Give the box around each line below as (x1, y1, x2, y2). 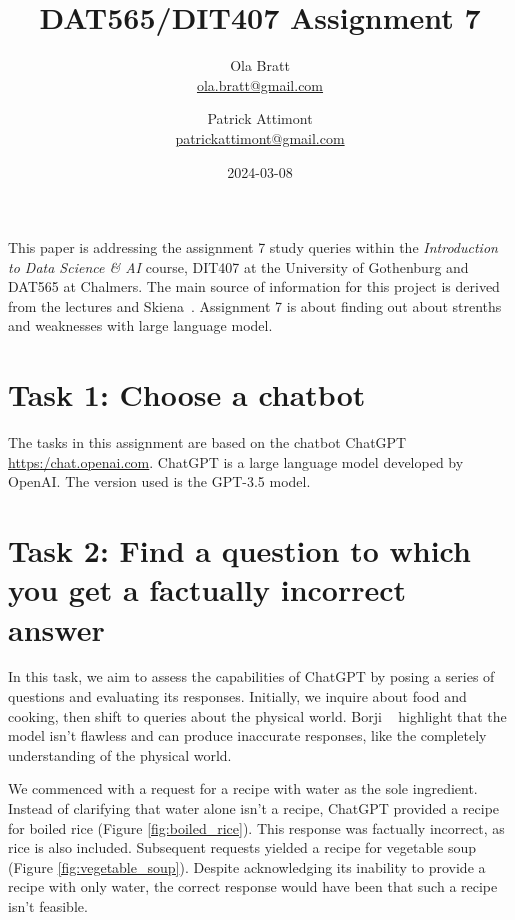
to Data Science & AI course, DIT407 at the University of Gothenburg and (8, 256, 469, 277)
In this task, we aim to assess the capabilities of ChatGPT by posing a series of (8, 666, 495, 687)
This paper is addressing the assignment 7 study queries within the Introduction (8, 237, 498, 258)
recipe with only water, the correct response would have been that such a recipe (8, 876, 498, 897)
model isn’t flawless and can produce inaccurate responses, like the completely (8, 725, 487, 746)
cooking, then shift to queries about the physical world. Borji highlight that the (8, 705, 507, 726)
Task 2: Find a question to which (8, 530, 471, 571)
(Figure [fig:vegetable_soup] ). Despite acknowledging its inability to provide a (8, 856, 486, 877)
